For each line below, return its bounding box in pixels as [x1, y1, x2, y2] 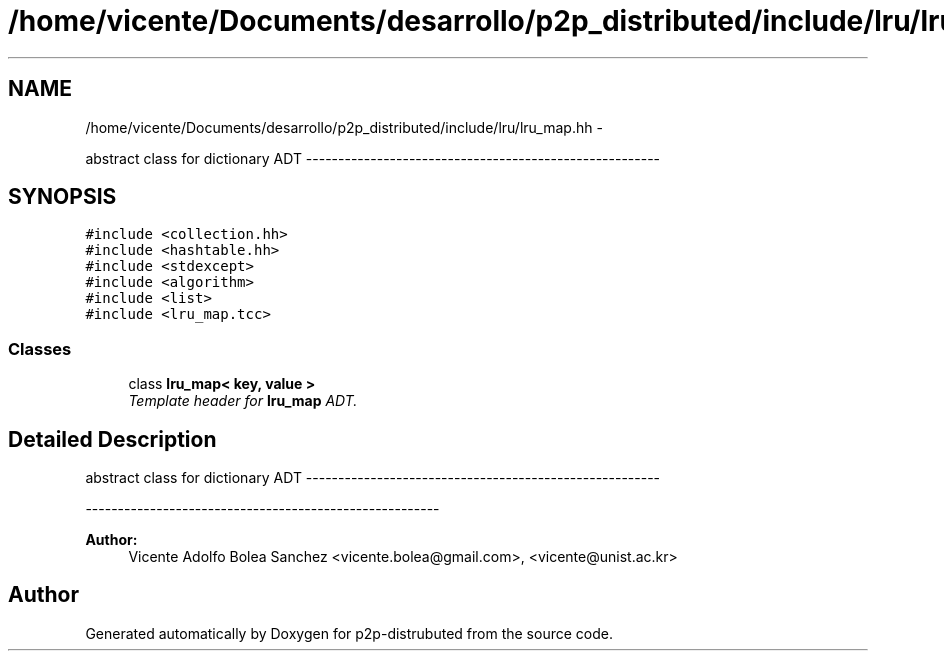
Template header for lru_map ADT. [128, 392, 358, 410]
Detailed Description [8, 426, 217, 452]
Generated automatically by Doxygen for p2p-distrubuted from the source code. [85, 624, 613, 642]
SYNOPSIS [8, 184, 117, 210]
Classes [8, 338, 72, 359]
